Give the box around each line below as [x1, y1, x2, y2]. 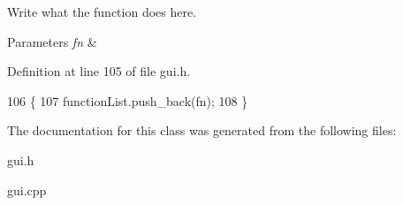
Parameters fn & [7, 32, 97, 50]
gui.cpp [7, 180, 47, 199]
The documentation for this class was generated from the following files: [7, 121, 397, 140]
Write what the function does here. [7, 3, 197, 20]
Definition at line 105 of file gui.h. [7, 62, 191, 80]
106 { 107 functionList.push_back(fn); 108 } [7, 91, 248, 110]
